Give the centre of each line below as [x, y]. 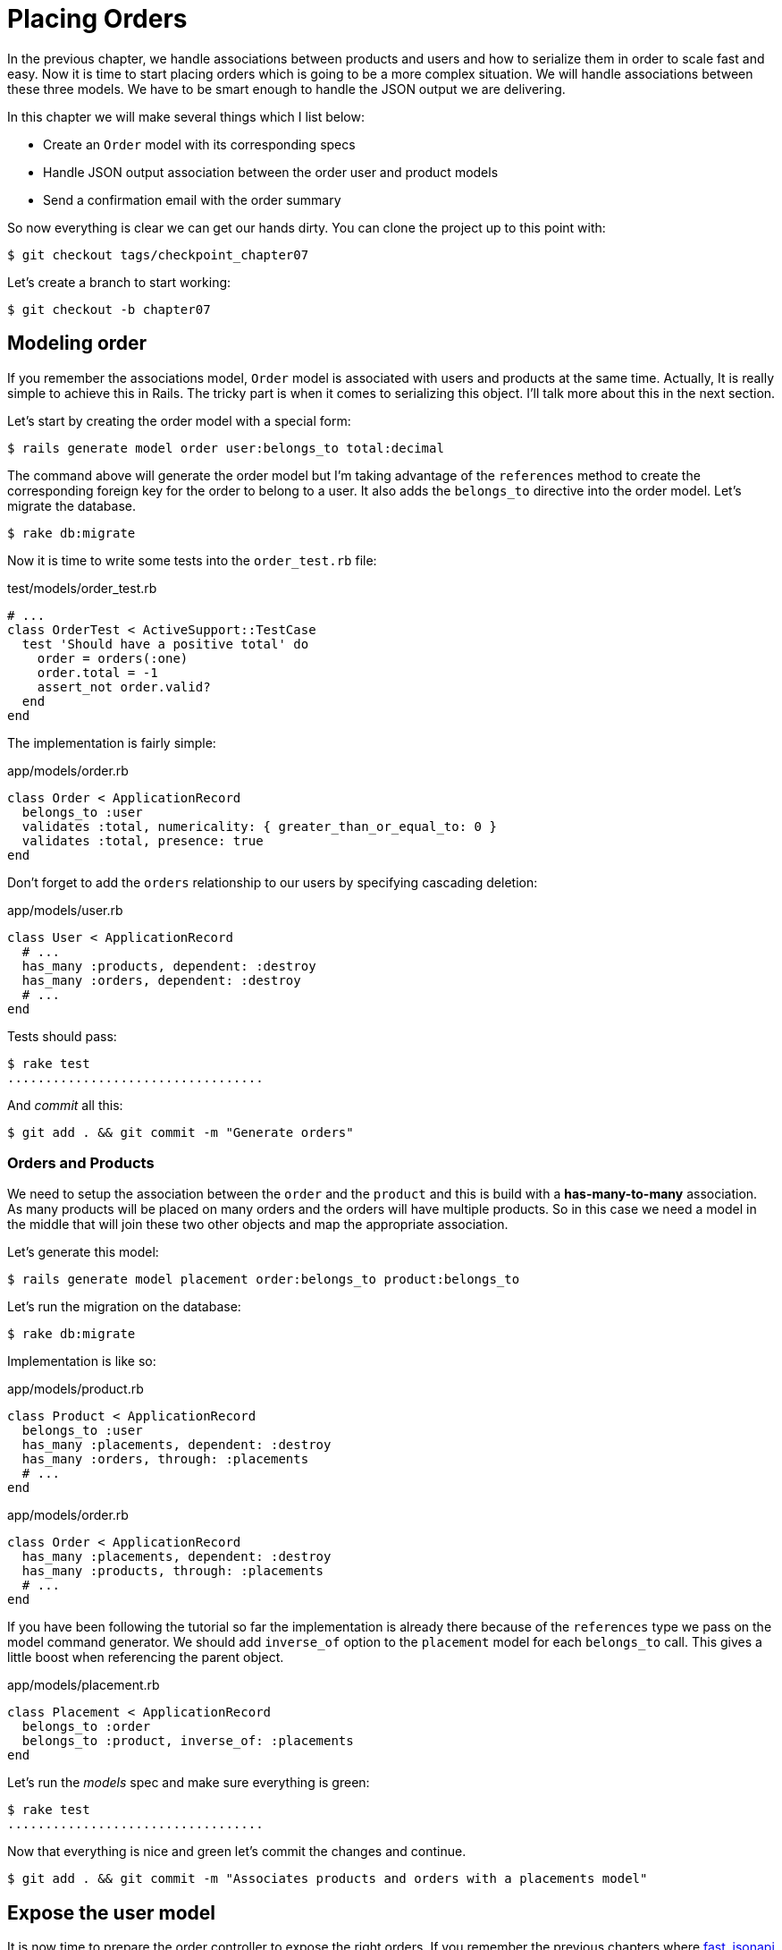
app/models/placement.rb [84, 1685]
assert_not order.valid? [124, 687]
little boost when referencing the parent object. [146, 1657]
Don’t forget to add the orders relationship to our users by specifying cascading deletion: [273, 882]
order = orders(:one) [113, 658]
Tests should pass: [62, 1036]
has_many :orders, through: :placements [165, 1459]
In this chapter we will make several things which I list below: [186, 116]
